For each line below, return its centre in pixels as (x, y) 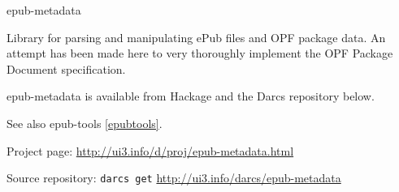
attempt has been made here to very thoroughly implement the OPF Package (200, 53)
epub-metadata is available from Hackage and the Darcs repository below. (191, 96)
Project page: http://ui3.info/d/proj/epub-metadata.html (150, 150)
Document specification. (66, 68)
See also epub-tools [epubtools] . (85, 123)
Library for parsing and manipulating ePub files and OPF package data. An (196, 37)
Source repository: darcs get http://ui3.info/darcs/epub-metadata (174, 178)
